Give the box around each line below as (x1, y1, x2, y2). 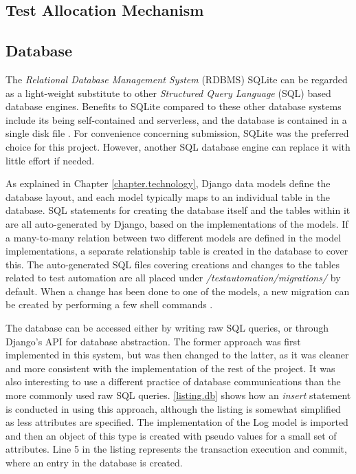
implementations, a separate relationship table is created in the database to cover (5, 244, 348, 258)
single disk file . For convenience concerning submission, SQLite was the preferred (5, 126, 349, 140)
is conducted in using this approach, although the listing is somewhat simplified (5, 401, 341, 416)
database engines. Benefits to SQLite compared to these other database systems (5, 99, 342, 114)
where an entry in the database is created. (5, 455, 183, 470)
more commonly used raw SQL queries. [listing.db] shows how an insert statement (5, 388, 351, 402)
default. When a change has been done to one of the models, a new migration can (5, 283, 350, 298)
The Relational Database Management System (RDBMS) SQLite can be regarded (5, 72, 348, 86)
